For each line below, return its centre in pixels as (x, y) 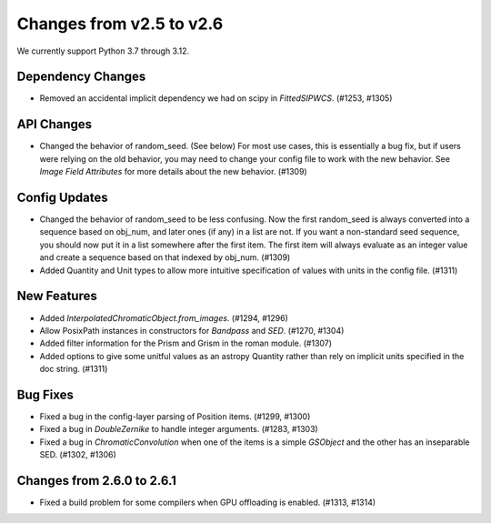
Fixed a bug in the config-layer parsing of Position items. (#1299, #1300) (175, 416)
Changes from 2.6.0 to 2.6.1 (97, 481)
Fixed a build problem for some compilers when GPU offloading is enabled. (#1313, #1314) (208, 503)
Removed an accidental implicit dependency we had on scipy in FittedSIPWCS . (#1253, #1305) (216, 98)
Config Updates (62, 197)
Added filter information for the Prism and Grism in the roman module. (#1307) (185, 343)
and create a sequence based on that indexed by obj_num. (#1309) (165, 257)
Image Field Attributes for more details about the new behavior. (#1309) (174, 172)
